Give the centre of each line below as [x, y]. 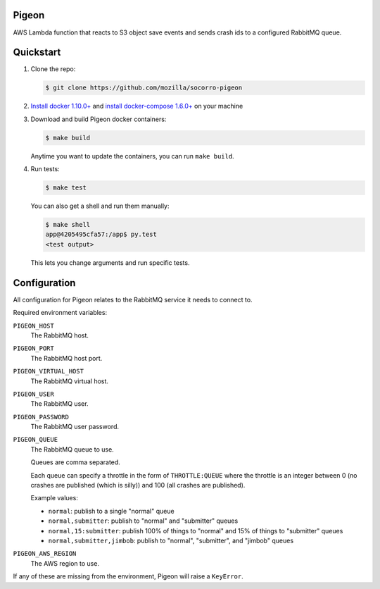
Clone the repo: [53, 69]
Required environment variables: [60, 313]
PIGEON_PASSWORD [41, 417]
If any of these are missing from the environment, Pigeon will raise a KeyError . [128, 576]
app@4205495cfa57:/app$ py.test [101, 235]
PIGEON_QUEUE [36, 440]
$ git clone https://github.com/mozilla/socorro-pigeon [144, 88]
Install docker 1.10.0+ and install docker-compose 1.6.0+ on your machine [137, 106]
